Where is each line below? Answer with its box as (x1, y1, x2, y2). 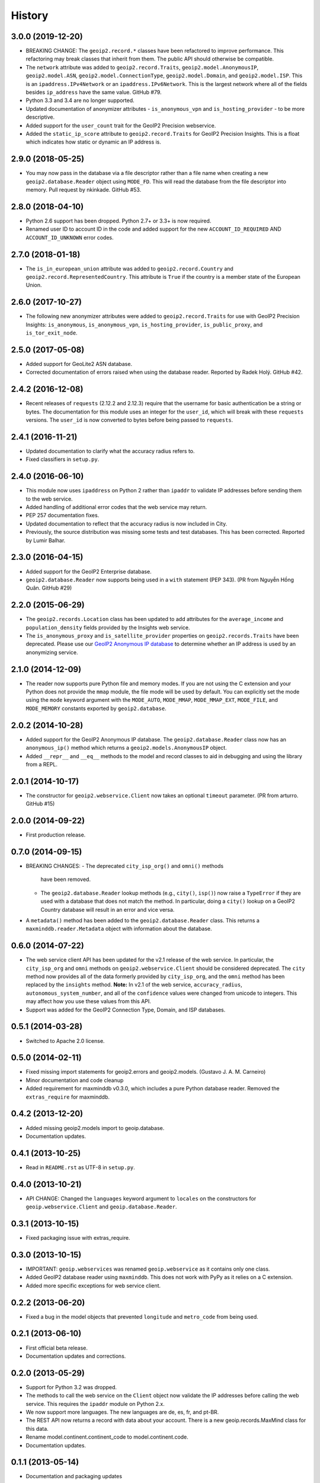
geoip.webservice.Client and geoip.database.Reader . (25, 1203, 177, 1210)
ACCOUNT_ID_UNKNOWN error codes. (25, 234, 114, 241)
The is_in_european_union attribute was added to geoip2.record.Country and (25, 265, 233, 272)
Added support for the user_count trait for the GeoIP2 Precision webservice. (25, 122, 216, 129)
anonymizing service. (25, 648, 78, 655)
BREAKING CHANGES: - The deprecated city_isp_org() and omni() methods (25, 863, 224, 870)
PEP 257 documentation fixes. (25, 512, 100, 519)
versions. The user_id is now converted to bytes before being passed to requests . (25, 416, 233, 424)
